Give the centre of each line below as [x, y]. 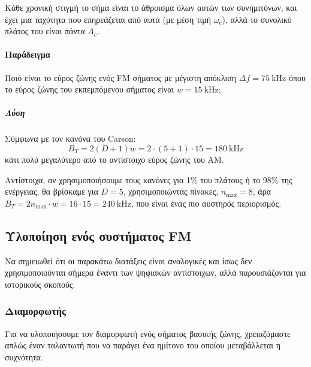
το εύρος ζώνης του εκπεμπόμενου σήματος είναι [90, 89]
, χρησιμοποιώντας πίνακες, [171, 191]
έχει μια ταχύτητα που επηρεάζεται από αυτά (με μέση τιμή [108, 19]
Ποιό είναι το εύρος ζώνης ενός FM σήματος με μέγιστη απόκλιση [121, 77]
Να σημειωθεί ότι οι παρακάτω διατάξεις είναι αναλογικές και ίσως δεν [129, 260]
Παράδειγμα [28, 54]
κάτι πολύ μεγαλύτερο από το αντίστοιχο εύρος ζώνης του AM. [114, 159]
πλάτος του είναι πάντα [45, 31]
